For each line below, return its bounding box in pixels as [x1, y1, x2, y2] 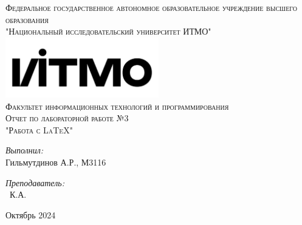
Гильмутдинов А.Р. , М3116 [5, 155, 106, 168]
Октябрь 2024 [5, 208, 56, 221]
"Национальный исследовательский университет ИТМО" [5, 25, 211, 38]
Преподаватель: [5, 176, 64, 189]
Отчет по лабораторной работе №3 [5, 112, 129, 124]
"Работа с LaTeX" [5, 123, 73, 136]
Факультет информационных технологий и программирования [5, 99, 229, 112]
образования [5, 13, 49, 25]
